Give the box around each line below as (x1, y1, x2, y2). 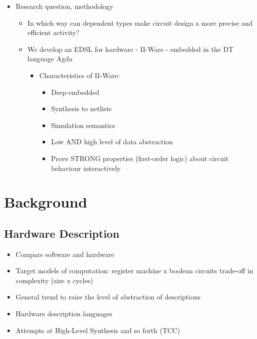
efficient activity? (27, 27, 80, 38)
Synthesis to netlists (51, 103, 112, 114)
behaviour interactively (51, 163, 121, 173)
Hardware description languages (15, 308, 112, 319)
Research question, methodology (15, 1, 113, 11)
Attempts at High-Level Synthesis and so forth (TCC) (15, 325, 180, 335)
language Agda (27, 53, 73, 64)
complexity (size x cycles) (15, 275, 93, 285)
